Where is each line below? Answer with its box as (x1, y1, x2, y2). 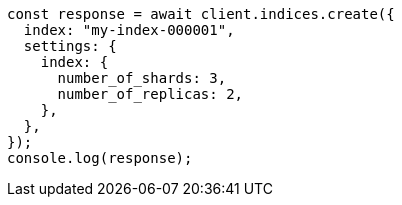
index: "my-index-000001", (23, 22, 235, 38)
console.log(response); (7, 150, 193, 166)
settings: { (23, 38, 117, 54)
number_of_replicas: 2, (57, 86, 244, 102)
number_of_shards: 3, (57, 70, 227, 86)
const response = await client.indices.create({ (7, 6, 395, 22)
